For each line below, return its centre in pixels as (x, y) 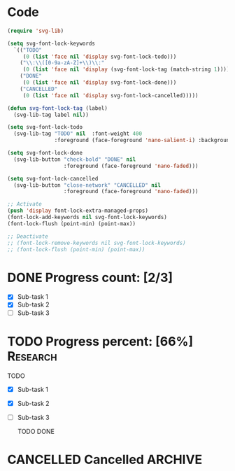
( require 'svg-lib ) (36, 31)
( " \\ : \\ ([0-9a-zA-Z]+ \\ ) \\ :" (62, 63)
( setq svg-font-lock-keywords (51, 43)
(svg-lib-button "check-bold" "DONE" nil (75, 159)
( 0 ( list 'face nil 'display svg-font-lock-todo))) (100, 57)
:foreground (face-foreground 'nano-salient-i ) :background (143, 141)
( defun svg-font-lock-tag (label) (58, 108)
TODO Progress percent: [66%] (100, 341)
